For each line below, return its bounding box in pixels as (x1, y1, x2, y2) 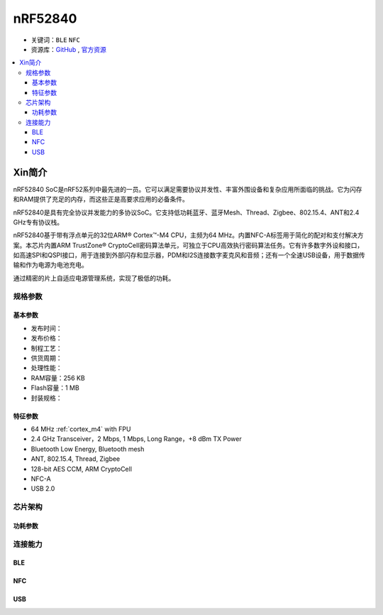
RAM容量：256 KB (30, 374, 85, 382)
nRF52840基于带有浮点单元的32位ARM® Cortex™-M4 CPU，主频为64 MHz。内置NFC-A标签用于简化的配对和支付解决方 (13, 231, 365, 239)
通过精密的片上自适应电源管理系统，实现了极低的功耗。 (13, 273, 175, 282)
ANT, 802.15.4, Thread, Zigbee (30, 455, 121, 463)
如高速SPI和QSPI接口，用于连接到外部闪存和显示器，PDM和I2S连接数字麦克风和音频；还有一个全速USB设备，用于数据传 (13, 251, 365, 259)
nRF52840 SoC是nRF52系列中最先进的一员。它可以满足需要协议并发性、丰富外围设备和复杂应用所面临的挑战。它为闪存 (13, 185, 362, 193)
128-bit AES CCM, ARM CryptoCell (30, 464, 133, 473)
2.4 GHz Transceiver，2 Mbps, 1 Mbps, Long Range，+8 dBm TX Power (30, 435, 242, 443)
